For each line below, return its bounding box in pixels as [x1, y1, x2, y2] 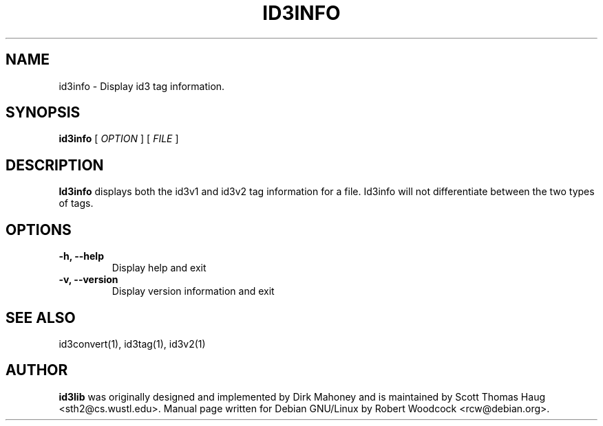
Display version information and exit [112, 285, 275, 298]
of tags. [59, 197, 94, 210]
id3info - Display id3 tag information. [59, 80, 225, 92]
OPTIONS [6, 221, 72, 238]
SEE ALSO [6, 309, 76, 326]
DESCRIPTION [6, 156, 104, 174]
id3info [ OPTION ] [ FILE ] [59, 133, 179, 145]
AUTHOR [6, 361, 68, 379]
